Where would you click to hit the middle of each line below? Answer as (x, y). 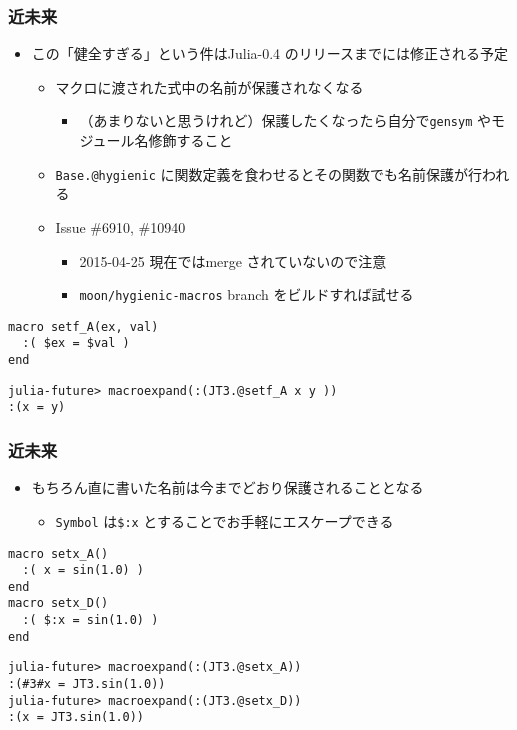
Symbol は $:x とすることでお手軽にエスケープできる (224, 520)
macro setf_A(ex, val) (83, 326)
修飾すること (190, 140)
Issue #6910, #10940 (120, 226)
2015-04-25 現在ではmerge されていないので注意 (233, 260)
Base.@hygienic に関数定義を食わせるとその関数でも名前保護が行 (269, 173)
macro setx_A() (58, 553)
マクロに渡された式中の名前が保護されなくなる (209, 86)
